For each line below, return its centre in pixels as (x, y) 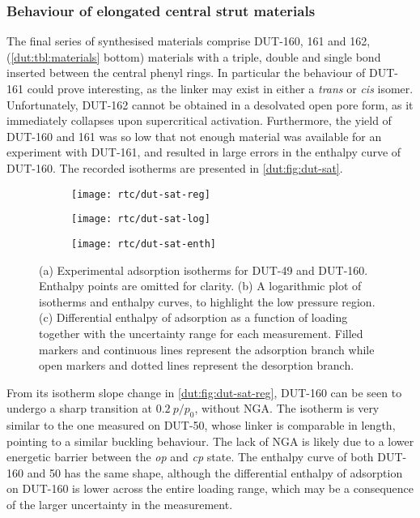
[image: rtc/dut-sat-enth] (144, 244)
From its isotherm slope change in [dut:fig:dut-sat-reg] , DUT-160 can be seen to (204, 392)
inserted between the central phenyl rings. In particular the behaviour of (186, 73)
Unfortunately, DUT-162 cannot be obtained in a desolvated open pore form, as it (210, 104)
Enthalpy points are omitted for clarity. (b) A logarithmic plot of (200, 286)
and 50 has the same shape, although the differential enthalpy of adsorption (215, 472)
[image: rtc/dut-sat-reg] (141, 194)
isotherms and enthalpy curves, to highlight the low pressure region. (207, 301)
